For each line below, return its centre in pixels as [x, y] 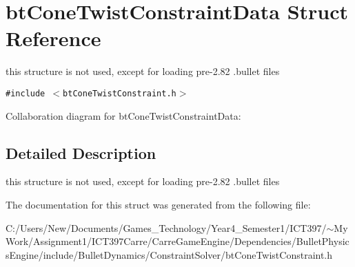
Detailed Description [81, 152]
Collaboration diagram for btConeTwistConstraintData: [123, 115]
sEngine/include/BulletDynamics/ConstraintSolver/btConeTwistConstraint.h [169, 254]
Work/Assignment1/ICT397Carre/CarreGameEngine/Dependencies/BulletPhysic [177, 241]
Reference [53, 38]
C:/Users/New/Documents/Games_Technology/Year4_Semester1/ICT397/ [166, 227]
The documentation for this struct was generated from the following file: [158, 204]
